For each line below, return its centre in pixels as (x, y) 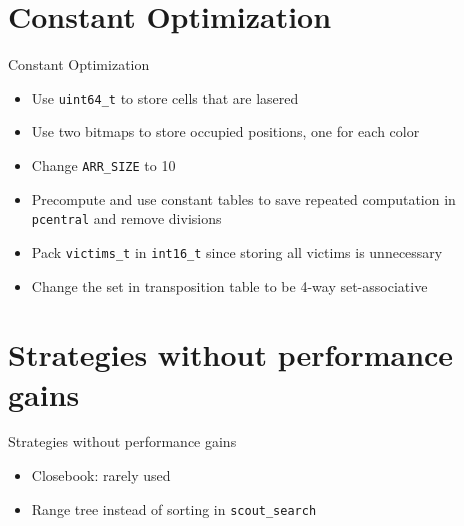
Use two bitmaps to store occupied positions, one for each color (225, 131)
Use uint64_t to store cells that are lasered (165, 97)
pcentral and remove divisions (126, 218)
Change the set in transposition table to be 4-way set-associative (229, 285)
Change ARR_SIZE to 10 (103, 164)
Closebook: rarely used (101, 475)
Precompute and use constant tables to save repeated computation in (243, 198)
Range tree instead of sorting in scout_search (174, 508)
